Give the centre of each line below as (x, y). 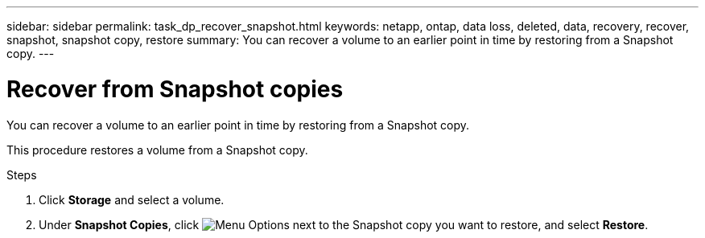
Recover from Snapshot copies (175, 89)
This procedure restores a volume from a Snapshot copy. (157, 150)
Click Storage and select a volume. (132, 199)
